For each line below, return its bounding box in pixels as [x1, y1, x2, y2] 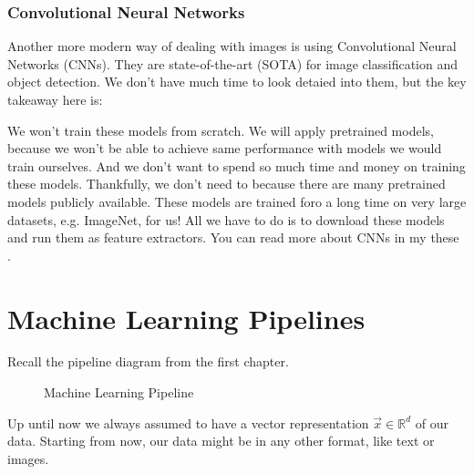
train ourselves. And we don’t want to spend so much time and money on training [7, 156, 466, 175]
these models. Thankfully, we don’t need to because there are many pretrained [7, 174, 446, 193]
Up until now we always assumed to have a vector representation [7, 413, 369, 432]
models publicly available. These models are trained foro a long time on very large [7, 191, 467, 211]
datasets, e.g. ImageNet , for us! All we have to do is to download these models [7, 210, 445, 229]
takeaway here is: [7, 90, 103, 108]
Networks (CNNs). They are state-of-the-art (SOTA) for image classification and [7, 54, 459, 73]
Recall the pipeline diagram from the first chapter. [7, 352, 289, 371]
